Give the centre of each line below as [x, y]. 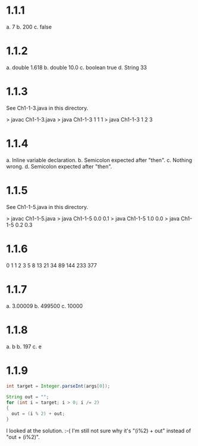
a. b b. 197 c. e [24, 347]
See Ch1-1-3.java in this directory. [47, 108]
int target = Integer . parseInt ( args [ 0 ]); [58, 386]
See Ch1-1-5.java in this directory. [47, 207]
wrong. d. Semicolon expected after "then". [59, 166]
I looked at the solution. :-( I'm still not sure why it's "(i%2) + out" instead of [99, 431]
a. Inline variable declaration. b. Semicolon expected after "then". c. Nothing [99, 160]
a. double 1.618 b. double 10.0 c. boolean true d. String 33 [77, 67]
